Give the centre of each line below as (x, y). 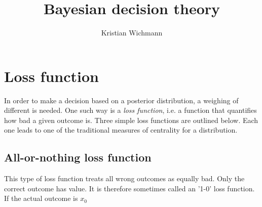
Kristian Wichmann (132, 33)
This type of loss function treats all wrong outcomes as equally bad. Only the (124, 178)
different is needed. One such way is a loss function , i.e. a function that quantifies (130, 110)
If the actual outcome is (41, 198)
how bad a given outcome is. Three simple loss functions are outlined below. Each (131, 120)
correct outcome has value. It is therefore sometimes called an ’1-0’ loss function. (129, 188)
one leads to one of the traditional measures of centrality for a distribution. (121, 130)
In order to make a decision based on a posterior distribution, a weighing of (121, 100)
